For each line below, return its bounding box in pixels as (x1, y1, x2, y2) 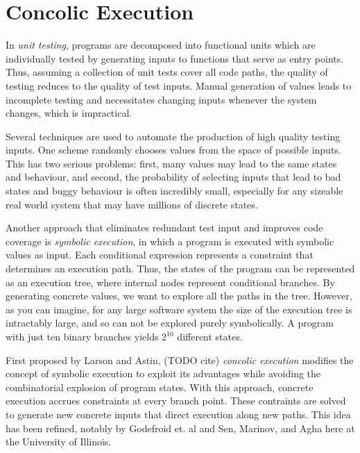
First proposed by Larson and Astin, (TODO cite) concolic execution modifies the (6, 352, 354, 367)
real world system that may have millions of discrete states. (6, 197, 258, 211)
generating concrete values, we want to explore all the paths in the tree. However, (6, 288, 352, 303)
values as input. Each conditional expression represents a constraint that (6, 247, 314, 262)
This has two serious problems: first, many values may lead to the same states (6, 156, 337, 170)
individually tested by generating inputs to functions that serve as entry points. (6, 51, 344, 65)
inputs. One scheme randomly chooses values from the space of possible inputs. (6, 142, 341, 157)
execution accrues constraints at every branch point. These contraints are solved (6, 393, 346, 408)
